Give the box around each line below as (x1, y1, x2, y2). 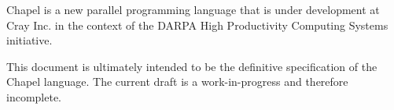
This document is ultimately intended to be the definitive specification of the (6, 58, 377, 74)
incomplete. (6, 88, 61, 105)
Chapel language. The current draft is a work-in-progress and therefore (6, 73, 348, 90)
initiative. (6, 32, 53, 48)
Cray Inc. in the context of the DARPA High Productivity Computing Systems (6, 16, 388, 33)
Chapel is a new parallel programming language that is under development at (6, 2, 380, 17)
